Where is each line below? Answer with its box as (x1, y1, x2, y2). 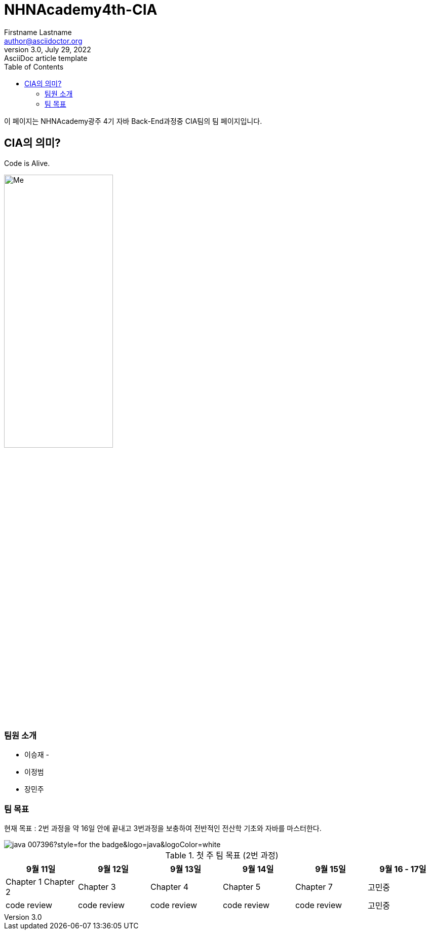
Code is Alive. (4, 158, 50, 168)
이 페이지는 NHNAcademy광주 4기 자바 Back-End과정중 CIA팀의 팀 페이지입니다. (4, 116, 262, 125)
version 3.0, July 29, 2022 (4, 45, 91, 54)
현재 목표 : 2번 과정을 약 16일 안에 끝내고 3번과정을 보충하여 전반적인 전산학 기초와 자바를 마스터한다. (4, 824, 322, 833)
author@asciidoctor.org (4, 36, 83, 45)
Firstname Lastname (4, 27, 72, 37)
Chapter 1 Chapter (6, 877, 75, 887)
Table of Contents (4, 62, 64, 71)
